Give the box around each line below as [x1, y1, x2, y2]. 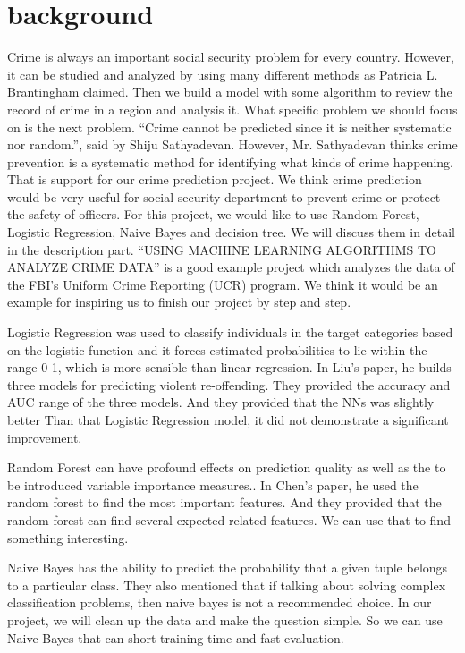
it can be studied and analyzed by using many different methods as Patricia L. [7, 64, 438, 83]
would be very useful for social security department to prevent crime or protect [7, 187, 441, 206]
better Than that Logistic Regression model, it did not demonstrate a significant [7, 411, 449, 428]
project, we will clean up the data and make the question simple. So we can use [7, 610, 443, 629]
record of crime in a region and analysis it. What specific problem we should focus [7, 99, 458, 118]
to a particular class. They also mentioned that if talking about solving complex [7, 575, 446, 594]
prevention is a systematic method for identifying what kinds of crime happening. [7, 152, 454, 171]
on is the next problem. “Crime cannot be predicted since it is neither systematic [7, 117, 452, 136]
